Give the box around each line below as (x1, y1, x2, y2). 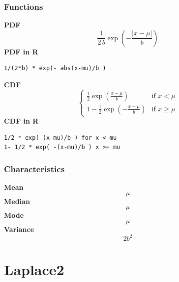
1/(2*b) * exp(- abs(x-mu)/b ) (4, 65, 106, 72)
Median (4, 196, 30, 206)
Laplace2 (4, 259, 64, 280)
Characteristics (4, 162, 65, 175)
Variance (4, 224, 34, 234)
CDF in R (4, 116, 39, 126)
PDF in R (4, 46, 38, 56)
